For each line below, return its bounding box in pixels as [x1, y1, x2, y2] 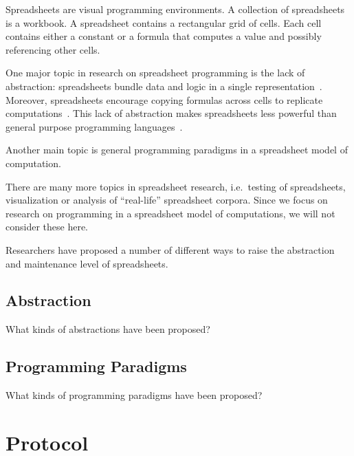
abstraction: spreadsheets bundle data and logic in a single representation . [5, 78, 322, 93]
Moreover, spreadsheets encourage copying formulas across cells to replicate [5, 92, 323, 107]
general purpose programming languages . [5, 119, 183, 133]
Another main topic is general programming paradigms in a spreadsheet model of [5, 142, 348, 157]
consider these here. [5, 219, 88, 234]
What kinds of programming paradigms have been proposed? [5, 388, 263, 402]
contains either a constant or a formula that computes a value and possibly [5, 29, 322, 43]
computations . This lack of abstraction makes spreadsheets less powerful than [5, 106, 337, 120]
